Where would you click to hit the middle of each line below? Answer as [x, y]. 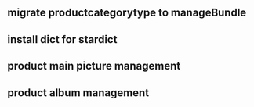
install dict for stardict [62, 39]
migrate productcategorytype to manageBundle [127, 13]
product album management [78, 93]
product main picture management [94, 66]
